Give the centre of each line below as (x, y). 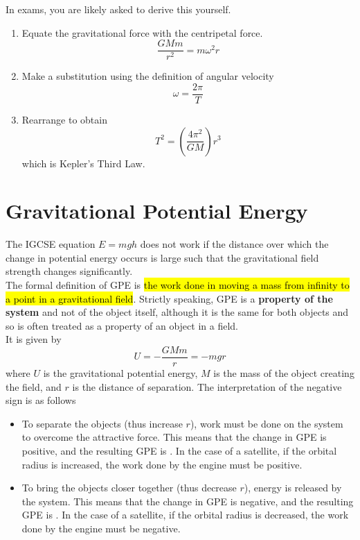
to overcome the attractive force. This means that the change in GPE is (174, 437)
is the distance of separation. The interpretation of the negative (207, 386)
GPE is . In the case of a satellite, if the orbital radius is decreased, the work (185, 515)
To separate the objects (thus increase (102, 423)
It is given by (34, 339)
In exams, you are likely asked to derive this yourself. (118, 9)
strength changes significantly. (69, 271)
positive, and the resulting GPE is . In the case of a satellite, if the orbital (179, 450)
